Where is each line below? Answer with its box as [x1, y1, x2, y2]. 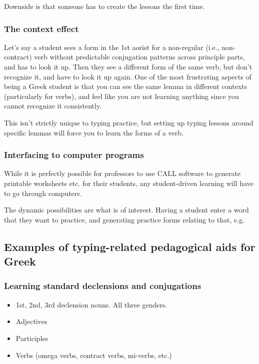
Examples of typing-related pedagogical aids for [4, 238, 255, 254]
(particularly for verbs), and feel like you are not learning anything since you [4, 90, 239, 101]
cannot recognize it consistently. [4, 100, 102, 111]
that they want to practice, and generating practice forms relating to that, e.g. [4, 214, 244, 224]
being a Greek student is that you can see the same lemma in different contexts [4, 81, 247, 91]
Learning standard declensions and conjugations [4, 279, 201, 292]
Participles [15, 332, 48, 343]
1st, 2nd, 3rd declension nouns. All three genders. [15, 299, 167, 309]
